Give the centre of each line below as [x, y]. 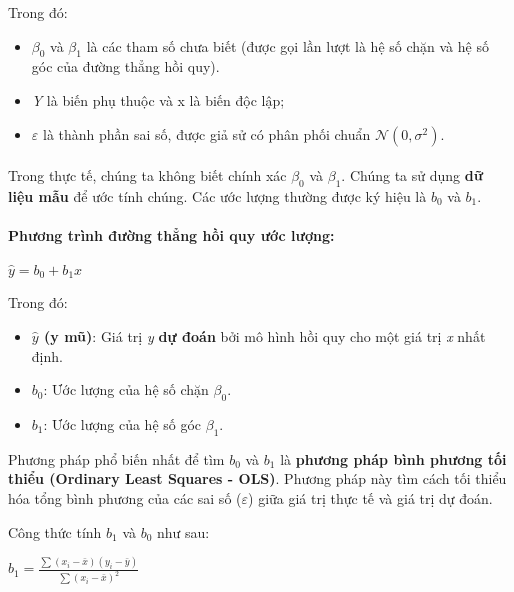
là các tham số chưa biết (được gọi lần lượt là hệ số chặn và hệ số [287, 45]
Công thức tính [55, 531]
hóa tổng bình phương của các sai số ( [125, 497]
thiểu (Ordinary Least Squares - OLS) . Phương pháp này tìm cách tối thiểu [257, 478]
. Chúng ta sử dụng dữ [412, 175]
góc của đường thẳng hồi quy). [125, 66]
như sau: [183, 531]
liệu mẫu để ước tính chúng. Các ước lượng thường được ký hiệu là [217, 195]
